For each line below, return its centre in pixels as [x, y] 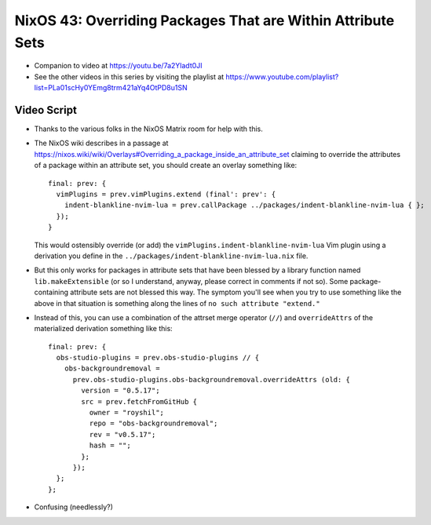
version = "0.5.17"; [121, 391]
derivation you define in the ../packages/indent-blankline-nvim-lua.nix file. [171, 256]
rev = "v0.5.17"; [122, 434]
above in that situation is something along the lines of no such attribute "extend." [177, 303]
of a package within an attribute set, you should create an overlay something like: [166, 166]
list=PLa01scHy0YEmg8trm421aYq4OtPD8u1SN [111, 88]
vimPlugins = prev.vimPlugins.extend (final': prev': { [166, 194]
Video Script [46, 110]
